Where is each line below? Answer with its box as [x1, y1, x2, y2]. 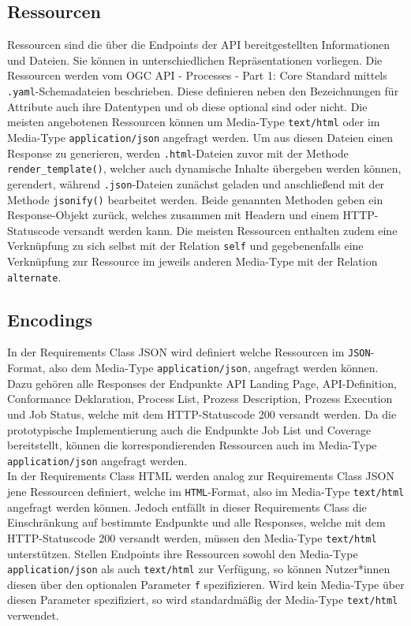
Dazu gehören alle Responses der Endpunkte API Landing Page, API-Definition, [7, 374, 397, 391]
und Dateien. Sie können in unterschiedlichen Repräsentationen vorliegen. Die [7, 51, 383, 68]
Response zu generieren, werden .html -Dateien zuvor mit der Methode [7, 144, 349, 161]
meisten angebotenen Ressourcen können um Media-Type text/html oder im [7, 114, 380, 130]
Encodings [7, 307, 92, 331]
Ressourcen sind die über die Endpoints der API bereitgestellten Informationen [7, 36, 390, 53]
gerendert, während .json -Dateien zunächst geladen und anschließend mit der [7, 175, 385, 192]
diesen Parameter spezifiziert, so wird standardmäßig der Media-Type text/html [7, 591, 398, 608]
